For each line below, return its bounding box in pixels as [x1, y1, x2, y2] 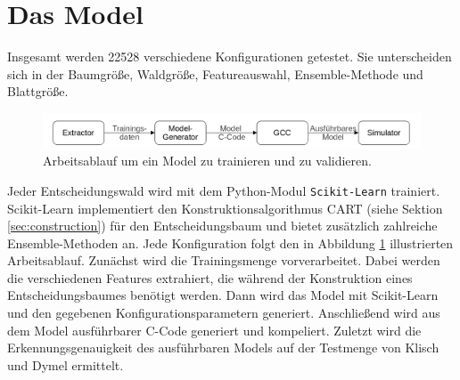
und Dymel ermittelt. [7, 355, 124, 374]
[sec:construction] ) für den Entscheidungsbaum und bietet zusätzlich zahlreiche [7, 216, 438, 235]
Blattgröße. [7, 82, 69, 101]
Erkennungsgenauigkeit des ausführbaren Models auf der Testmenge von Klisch [7, 338, 439, 357]
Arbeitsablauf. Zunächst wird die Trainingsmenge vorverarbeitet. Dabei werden [7, 251, 440, 270]
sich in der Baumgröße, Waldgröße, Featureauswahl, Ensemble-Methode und [7, 64, 423, 83]
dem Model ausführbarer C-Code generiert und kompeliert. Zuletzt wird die [7, 320, 422, 339]
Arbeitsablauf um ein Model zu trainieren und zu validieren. [43, 151, 372, 170]
